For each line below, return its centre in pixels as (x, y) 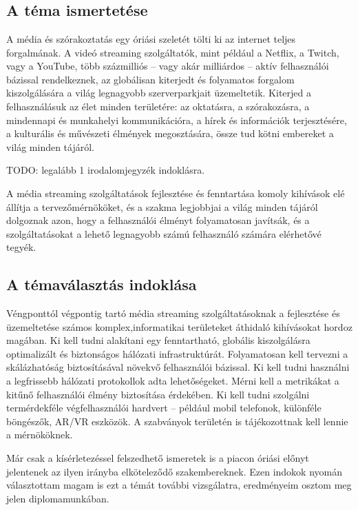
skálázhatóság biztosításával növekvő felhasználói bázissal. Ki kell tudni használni (178, 367)
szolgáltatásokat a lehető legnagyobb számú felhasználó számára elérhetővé (164, 233)
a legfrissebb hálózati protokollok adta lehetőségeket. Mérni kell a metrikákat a (173, 381)
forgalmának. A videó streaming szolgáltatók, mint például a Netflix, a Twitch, (173, 52)
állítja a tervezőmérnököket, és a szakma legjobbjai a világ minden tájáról (162, 206)
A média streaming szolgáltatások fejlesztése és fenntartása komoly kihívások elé (176, 193)
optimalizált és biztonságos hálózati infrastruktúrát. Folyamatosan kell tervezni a (177, 353)
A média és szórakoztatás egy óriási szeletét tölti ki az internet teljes (151, 39)
